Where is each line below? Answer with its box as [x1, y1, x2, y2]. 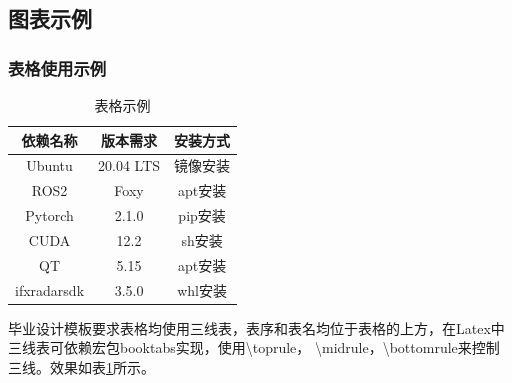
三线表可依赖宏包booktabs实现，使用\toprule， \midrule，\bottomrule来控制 [8, 337, 500, 358]
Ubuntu [26, 155, 73, 176]
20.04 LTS [98, 155, 161, 176]
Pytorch [25, 205, 74, 226]
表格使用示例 [8, 55, 107, 80]
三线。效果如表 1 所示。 [8, 356, 155, 377]
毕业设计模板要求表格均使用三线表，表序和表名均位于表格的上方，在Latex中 [8, 317, 505, 338]
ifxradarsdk [15, 279, 85, 300]
